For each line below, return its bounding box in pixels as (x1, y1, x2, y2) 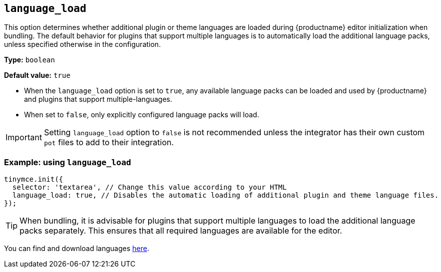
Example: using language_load (4, 157, 131, 167)
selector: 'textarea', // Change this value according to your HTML (12, 183, 287, 192)
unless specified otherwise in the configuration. (4, 40, 161, 49)
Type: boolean (4, 55, 55, 64)
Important (6, 132, 42, 143)
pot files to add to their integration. (44, 137, 174, 148)
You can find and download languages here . (4, 244, 149, 253)
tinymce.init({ (4, 175, 64, 184)
